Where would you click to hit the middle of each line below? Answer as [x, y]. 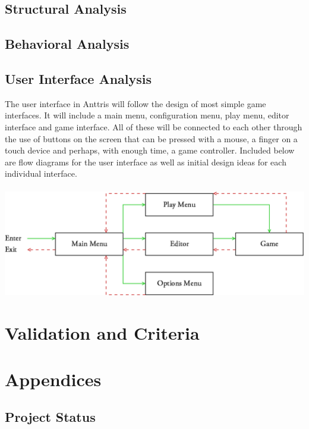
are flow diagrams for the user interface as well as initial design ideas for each [146, 162]
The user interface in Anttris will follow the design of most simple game [135, 103]
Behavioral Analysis [67, 44]
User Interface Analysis [78, 78]
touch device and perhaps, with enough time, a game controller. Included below [150, 150]
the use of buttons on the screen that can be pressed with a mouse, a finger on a [151, 138]
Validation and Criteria [102, 332]
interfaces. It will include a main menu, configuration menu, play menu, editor [147, 115]
